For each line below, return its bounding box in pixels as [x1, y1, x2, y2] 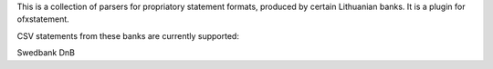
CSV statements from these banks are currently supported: [16, 30, 239, 41]
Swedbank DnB [16, 47, 75, 58]
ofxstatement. [16, 14, 70, 25]
